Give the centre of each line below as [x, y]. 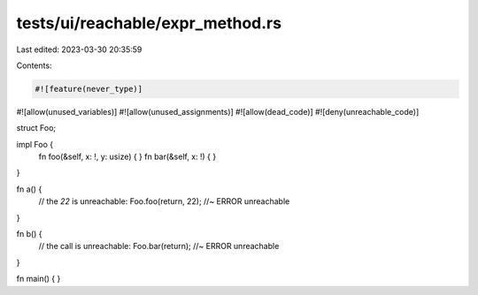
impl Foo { [35, 144]
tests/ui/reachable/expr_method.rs [149, 23]
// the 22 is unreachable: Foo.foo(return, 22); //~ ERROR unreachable [164, 201]
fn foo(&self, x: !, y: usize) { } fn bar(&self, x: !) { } [127, 157]
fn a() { [29, 189]
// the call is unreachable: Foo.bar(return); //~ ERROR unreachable [159, 246]
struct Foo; [36, 128]
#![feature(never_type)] [89, 89]
